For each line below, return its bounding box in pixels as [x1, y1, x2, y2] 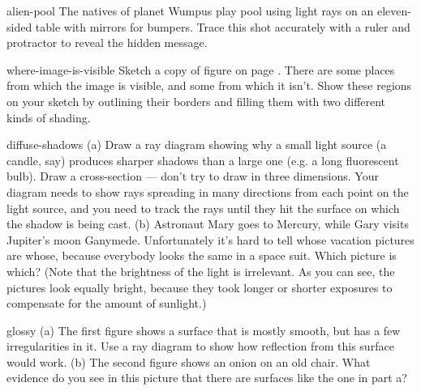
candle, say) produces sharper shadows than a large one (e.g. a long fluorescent [6, 151, 399, 168]
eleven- [376, 2, 411, 19]
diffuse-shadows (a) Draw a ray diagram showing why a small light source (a [6, 136, 387, 153]
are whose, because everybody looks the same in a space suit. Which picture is [6, 247, 397, 264]
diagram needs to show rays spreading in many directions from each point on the [6, 183, 409, 200]
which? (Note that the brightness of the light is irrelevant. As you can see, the [6, 262, 395, 279]
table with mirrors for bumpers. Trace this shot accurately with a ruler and [35, 18, 410, 35]
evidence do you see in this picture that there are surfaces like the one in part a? [6, 369, 407, 386]
